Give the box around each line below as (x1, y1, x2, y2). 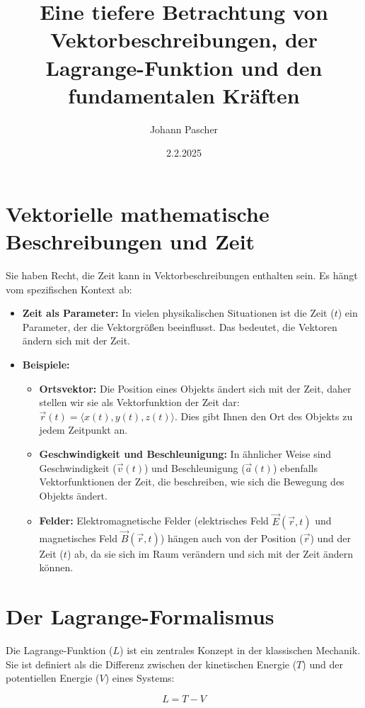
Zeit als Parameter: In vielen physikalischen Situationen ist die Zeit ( (22, 305, 335, 320)
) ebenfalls (272, 460, 318, 475)
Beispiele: (22, 356, 70, 371)
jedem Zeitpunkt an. (39, 422, 128, 437)
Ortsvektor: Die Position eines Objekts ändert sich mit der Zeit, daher (39, 381, 352, 395)
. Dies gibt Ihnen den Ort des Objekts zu (174, 408, 353, 423)
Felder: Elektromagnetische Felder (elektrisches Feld (39, 513, 269, 528)
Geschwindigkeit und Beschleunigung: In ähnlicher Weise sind (39, 446, 332, 461)
